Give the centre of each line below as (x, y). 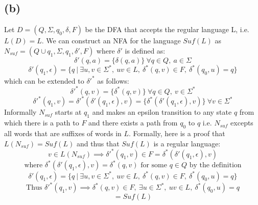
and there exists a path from (133, 123)
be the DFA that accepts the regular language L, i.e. (167, 29)
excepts (242, 123)
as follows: (113, 80)
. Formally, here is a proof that (177, 133)
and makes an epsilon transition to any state (162, 112)
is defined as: (145, 50)
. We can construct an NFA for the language (111, 41)
